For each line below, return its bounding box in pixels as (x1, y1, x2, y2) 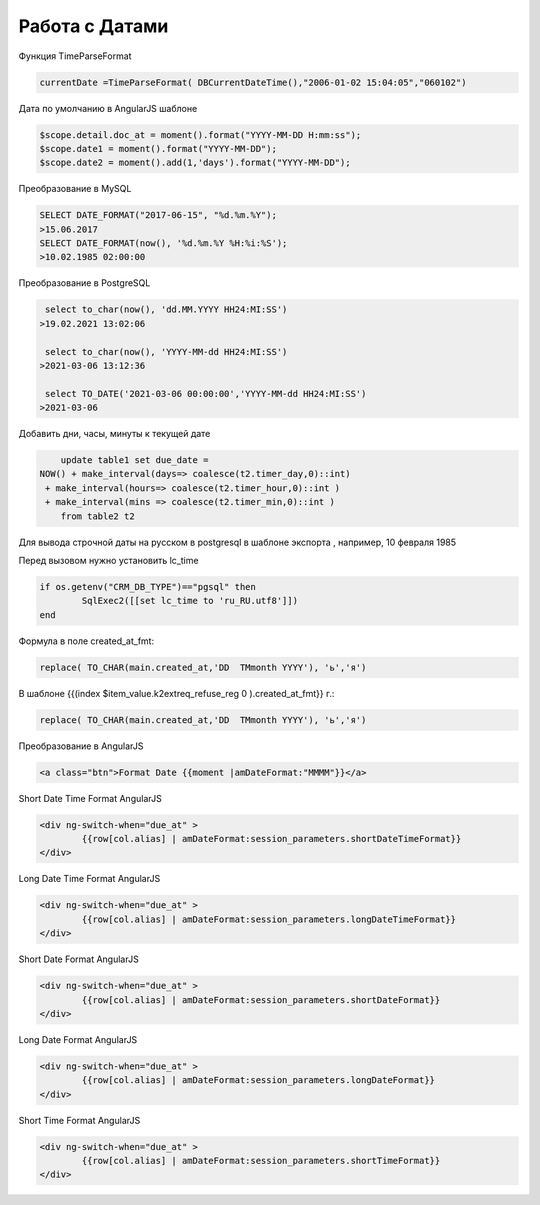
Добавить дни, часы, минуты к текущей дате (18, 428, 211, 440)
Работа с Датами (18, 15, 169, 37)
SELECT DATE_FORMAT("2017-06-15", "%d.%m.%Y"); (39, 210, 277, 221)
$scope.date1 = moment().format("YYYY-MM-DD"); (39, 143, 277, 154)
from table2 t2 (60, 510, 135, 522)
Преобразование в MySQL (18, 183, 132, 195)
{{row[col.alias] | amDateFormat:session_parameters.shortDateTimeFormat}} (81, 833, 462, 845)
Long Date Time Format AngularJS (18, 873, 161, 885)
